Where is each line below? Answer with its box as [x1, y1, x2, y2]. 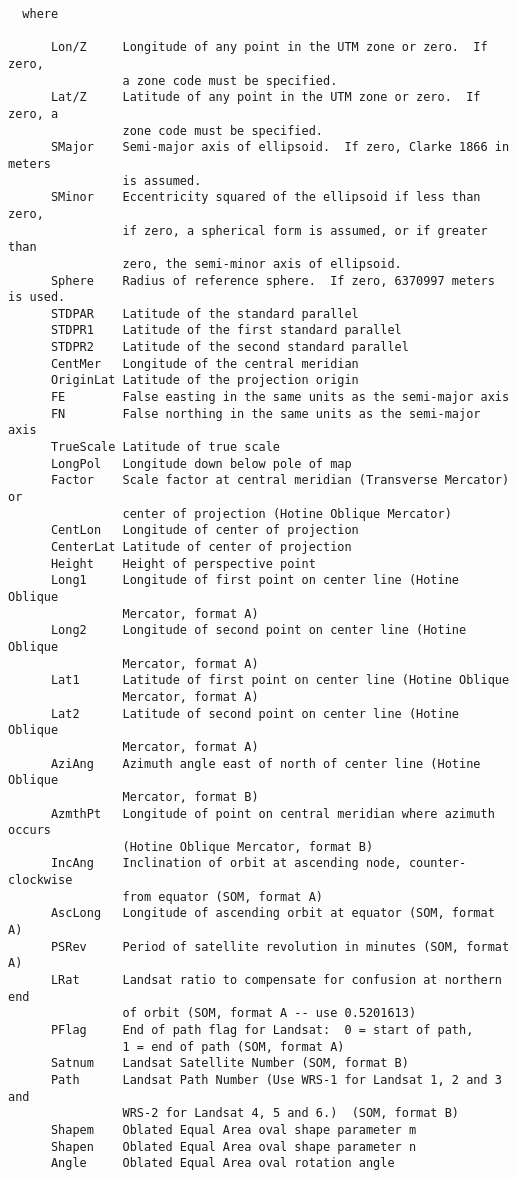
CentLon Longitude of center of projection [50, 523, 359, 538]
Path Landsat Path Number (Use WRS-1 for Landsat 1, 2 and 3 [50, 1073, 502, 1087]
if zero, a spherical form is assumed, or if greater [122, 223, 488, 238]
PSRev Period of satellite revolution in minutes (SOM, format [50, 939, 510, 954]
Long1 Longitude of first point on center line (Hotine [50, 573, 460, 588]
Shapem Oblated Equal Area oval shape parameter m [50, 1122, 417, 1137]
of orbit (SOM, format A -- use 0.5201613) [122, 1006, 417, 1021]
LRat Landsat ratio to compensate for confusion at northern [50, 973, 502, 988]
